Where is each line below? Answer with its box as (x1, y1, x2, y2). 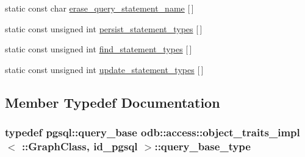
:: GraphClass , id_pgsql (21, 139, 138, 153)
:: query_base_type (154, 139, 251, 153)
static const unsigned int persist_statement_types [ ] (5, 22, 203, 35)
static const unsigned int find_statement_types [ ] (5, 43, 192, 55)
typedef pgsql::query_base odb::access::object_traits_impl (5, 125, 300, 140)
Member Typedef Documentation (5, 92, 220, 111)
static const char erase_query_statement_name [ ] (5, 2, 194, 14)
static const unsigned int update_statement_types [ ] (5, 63, 204, 75)
